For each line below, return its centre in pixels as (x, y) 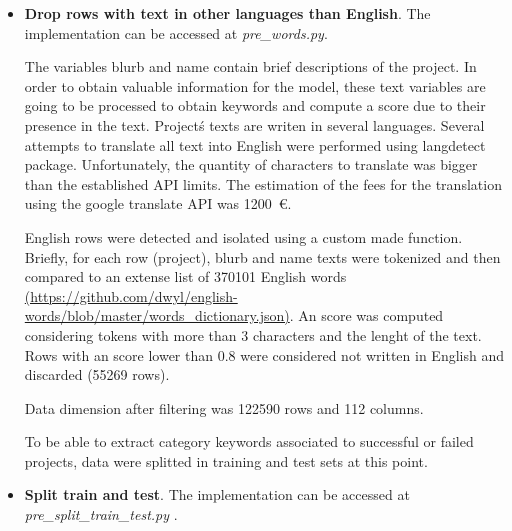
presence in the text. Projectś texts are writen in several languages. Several (254, 124)
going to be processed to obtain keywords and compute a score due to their (255, 105)
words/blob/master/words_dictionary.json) (157, 315)
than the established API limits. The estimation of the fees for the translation (263, 183)
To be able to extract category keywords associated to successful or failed (249, 441)
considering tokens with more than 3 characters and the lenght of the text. (253, 334)
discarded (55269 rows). (97, 374)
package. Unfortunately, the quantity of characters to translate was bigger (251, 164)
